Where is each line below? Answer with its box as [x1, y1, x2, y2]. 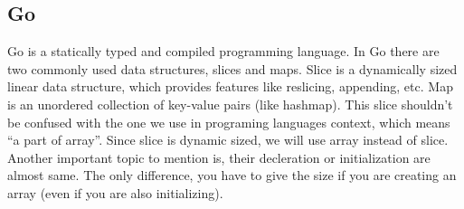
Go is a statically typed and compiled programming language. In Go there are [7, 42, 440, 61]
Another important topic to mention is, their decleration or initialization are [7, 147, 431, 166]
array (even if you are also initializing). [7, 183, 223, 202]
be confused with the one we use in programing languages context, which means [7, 112, 450, 131]
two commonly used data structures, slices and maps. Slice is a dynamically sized [7, 59, 458, 78]
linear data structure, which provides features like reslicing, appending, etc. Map [7, 77, 453, 96]
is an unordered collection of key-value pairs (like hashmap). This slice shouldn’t [7, 94, 453, 113]
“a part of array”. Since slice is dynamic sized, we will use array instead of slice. [7, 130, 449, 149]
